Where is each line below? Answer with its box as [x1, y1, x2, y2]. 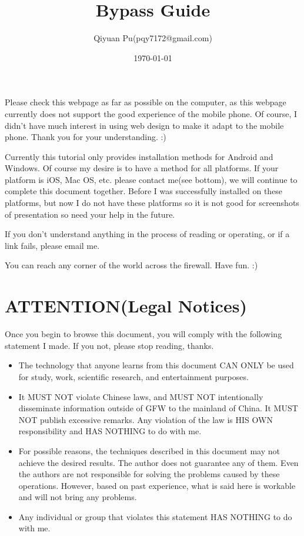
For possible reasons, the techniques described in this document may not [18, 444, 280, 457]
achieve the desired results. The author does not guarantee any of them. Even [18, 456, 299, 468]
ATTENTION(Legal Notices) [5, 294, 247, 318]
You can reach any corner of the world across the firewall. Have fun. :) [5, 259, 258, 271]
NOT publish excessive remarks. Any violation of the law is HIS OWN [18, 413, 273, 425]
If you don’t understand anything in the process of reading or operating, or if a [5, 228, 290, 240]
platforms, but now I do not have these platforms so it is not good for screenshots [5, 197, 299, 209]
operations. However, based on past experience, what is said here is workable [18, 479, 296, 491]
